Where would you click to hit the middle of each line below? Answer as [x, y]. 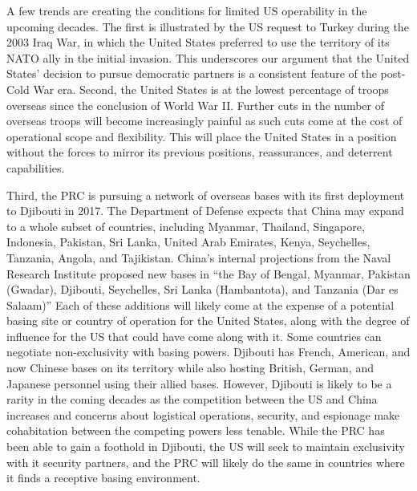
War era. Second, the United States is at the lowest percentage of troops [211, 89]
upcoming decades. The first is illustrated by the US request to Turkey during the [208, 26]
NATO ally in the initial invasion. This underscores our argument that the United [208, 57]
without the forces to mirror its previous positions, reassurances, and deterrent [200, 152]
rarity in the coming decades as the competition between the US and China [192, 399]
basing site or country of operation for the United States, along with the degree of [208, 321]
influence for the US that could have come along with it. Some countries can [194, 336]
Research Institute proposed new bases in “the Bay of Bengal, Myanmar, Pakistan [208, 273]
